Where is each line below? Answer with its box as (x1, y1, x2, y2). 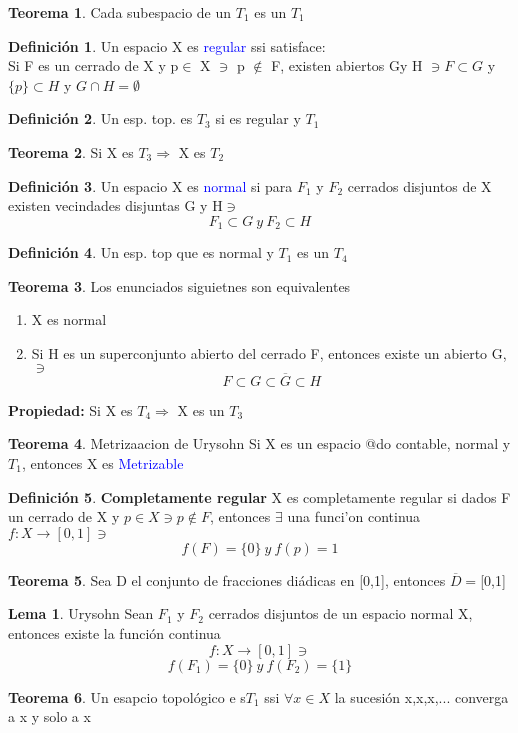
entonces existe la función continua (8, 622, 221, 643)
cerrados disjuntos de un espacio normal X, (208, 603, 473, 624)
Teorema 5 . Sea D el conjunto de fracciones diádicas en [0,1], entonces (8, 569, 446, 590)
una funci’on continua (287, 506, 421, 527)
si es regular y (215, 108, 301, 129)
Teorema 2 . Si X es (8, 141, 134, 162)
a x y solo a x (8, 706, 91, 727)
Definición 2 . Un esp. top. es (8, 108, 193, 129)
